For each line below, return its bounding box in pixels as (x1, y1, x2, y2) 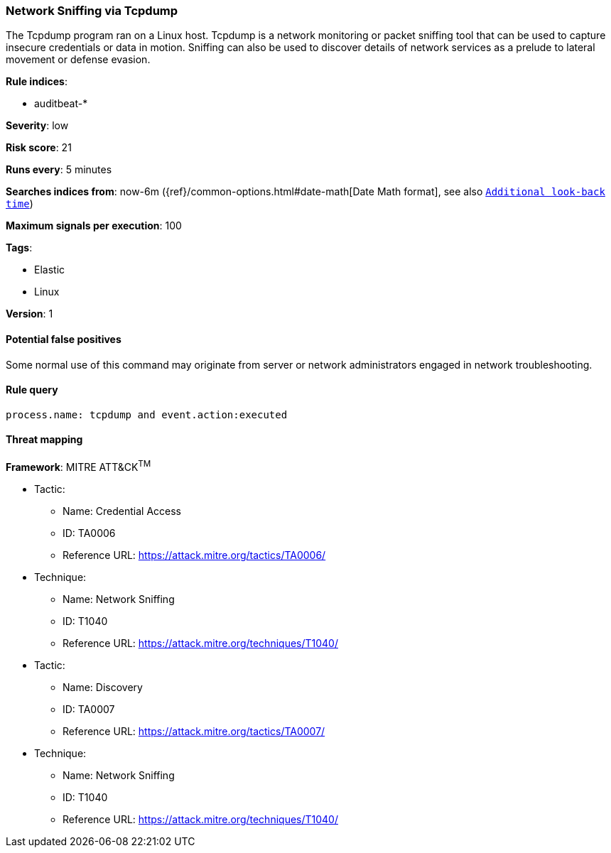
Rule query (6, 384, 58, 396)
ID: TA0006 (63, 526, 116, 539)
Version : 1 (6, 308, 53, 320)
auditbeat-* (34, 97, 88, 110)
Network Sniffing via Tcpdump (6, 4, 178, 18)
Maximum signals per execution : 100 (6, 219, 182, 232)
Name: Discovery (63, 680, 143, 693)
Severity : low (6, 119, 69, 132)
